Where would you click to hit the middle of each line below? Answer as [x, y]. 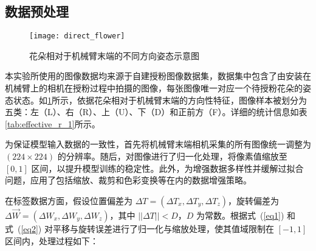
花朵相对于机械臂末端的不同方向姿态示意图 [114, 55]
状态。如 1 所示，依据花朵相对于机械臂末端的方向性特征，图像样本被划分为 [160, 100]
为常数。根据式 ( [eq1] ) [240, 215]
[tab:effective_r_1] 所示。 [53, 123]
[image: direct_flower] [77, 36]
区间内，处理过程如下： [52, 240]
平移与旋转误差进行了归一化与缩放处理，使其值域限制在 [163, 229]
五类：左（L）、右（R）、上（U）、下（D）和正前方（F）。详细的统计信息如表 [156, 112]
